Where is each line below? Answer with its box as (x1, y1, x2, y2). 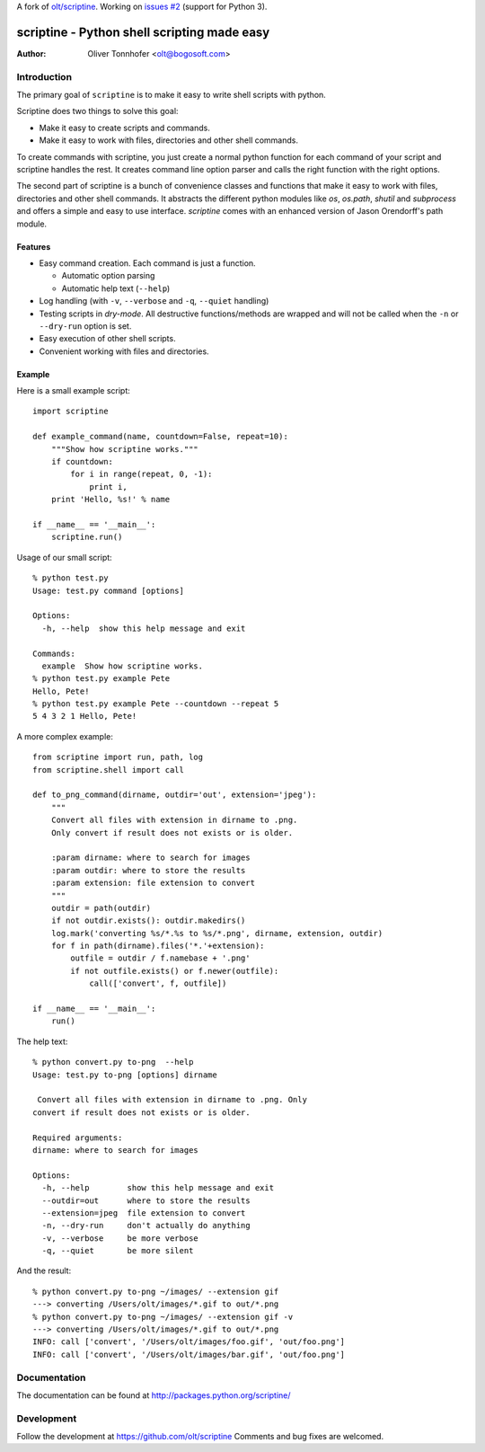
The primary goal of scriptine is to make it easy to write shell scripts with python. (16, 90, 327, 101)
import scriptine (32, 406, 109, 417)
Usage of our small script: (16, 552, 112, 562)
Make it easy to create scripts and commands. (39, 122, 210, 133)
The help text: (16, 1036, 68, 1047)
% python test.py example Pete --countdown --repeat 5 (32, 699, 279, 709)
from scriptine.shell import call (32, 765, 184, 775)
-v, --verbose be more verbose (41, 1233, 199, 1244)
